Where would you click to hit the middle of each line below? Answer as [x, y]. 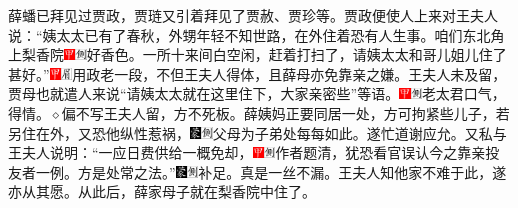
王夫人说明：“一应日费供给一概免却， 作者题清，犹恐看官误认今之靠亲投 [254, 152]
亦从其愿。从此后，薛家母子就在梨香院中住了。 [162, 191]
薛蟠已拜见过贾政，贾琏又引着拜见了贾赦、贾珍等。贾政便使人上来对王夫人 [253, 15]
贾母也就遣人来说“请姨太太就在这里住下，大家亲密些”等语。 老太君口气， [257, 93]
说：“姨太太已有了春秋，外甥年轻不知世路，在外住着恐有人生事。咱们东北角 [256, 34]
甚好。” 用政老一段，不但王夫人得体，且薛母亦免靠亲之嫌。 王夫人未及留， [257, 73]
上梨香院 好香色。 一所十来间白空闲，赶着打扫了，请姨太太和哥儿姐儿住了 [257, 54]
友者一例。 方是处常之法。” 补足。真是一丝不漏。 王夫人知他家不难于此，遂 [257, 171]
